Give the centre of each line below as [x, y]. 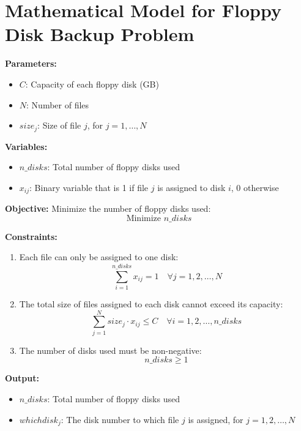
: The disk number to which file [120, 419]
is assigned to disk [191, 187]
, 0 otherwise [255, 187]
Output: [22, 378]
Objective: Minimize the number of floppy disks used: [108, 208]
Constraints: [31, 236]
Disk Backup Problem [100, 34]
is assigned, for [216, 419]
